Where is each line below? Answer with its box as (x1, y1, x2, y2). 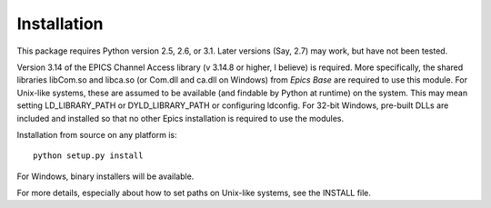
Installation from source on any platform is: (16, 129, 177, 140)
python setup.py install (33, 151, 144, 161)
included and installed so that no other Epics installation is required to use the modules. (16, 113, 345, 124)
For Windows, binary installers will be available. (16, 171, 195, 182)
